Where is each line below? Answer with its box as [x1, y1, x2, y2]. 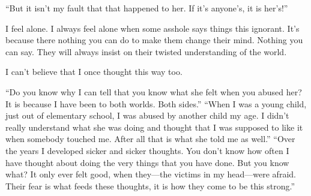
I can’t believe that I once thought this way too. [5, 65, 183, 78]
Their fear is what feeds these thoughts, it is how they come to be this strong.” [5, 179, 295, 192]
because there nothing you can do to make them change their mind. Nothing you [5, 34, 303, 46]
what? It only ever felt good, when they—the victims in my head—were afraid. [5, 168, 296, 180]
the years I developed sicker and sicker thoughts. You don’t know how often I [5, 144, 289, 156]
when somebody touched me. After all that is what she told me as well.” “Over [5, 132, 295, 145]
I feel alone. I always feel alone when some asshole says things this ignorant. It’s [5, 22, 300, 34]
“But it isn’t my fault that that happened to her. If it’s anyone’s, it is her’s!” [5, 2, 288, 14]
